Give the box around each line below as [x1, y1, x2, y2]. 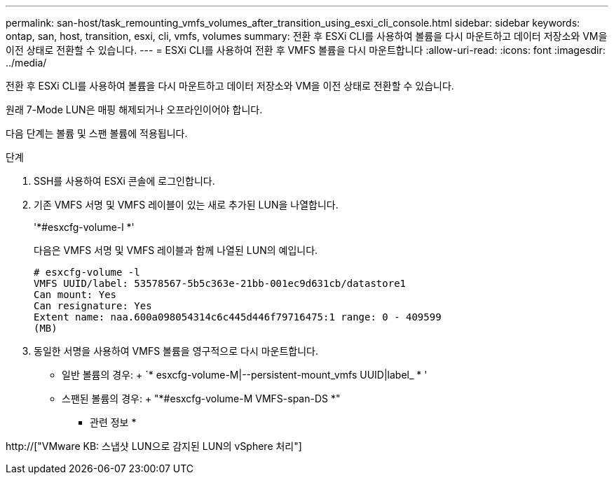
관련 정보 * [90, 416, 137, 428]
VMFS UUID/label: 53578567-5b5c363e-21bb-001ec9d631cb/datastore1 [34, 278, 407, 289]
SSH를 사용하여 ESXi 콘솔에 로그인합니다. [34, 175, 215, 187]
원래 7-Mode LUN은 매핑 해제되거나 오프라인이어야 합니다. [6, 104, 263, 115]
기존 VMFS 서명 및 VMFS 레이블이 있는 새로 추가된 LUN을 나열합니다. [34, 199, 339, 211]
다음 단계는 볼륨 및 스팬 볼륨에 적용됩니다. [6, 127, 188, 139]
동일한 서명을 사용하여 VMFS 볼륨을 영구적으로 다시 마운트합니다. [34, 345, 319, 357]
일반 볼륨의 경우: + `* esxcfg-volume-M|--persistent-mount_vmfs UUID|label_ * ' [62, 369, 428, 381]
